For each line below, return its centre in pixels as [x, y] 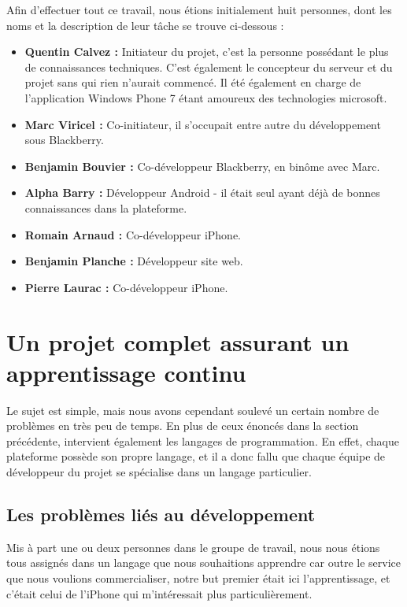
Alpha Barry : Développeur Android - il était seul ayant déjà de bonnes [202, 192]
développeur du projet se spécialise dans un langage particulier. [159, 472]
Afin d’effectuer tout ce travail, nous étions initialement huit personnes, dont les [199, 9]
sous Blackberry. [64, 140]
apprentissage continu [126, 372]
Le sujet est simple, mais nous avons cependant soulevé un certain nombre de [193, 410]
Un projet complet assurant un [178, 341]
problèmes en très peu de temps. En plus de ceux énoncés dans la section [183, 426]
